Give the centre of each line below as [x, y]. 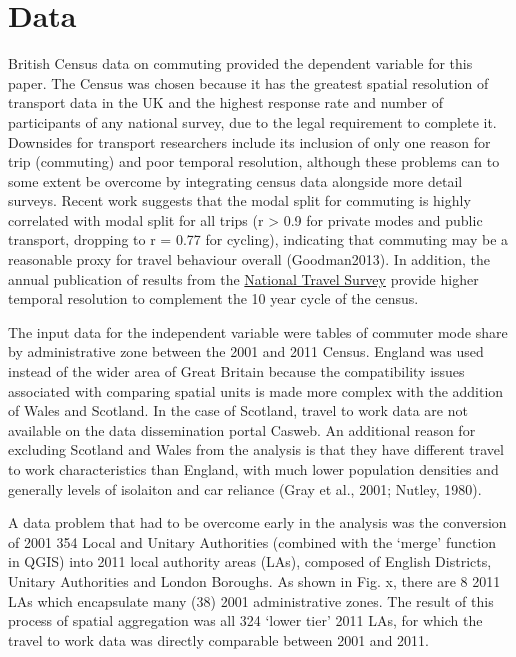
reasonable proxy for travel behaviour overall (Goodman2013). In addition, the [249, 259]
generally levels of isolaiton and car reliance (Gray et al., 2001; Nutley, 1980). [245, 488]
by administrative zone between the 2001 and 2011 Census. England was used [246, 351]
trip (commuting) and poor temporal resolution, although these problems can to [254, 161]
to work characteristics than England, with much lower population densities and [253, 469]
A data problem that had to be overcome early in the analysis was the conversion [257, 522]
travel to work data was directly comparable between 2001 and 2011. [218, 639]
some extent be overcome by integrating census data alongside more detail [235, 180]
